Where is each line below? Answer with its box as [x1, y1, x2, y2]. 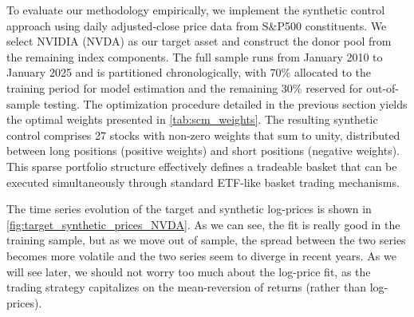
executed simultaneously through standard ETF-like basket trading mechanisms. [6, 173, 400, 190]
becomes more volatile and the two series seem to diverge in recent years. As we [6, 247, 396, 264]
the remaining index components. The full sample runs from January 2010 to [6, 48, 383, 65]
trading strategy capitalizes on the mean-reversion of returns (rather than [6, 279, 366, 295]
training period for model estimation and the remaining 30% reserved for [6, 79, 363, 96]
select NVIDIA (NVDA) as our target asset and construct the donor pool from [6, 33, 392, 50]
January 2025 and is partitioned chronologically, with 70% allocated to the [6, 64, 371, 81]
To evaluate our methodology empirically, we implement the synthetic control [6, 2, 385, 18]
